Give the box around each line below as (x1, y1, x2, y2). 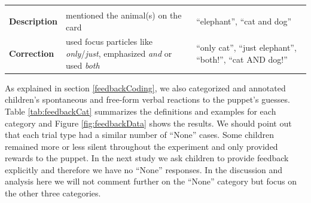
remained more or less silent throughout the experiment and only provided (5, 140, 278, 152)
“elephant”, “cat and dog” (196, 14, 292, 27)
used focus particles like (66, 35, 153, 48)
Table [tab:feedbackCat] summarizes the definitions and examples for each (5, 104, 276, 117)
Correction (9, 47, 54, 60)
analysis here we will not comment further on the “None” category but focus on (5, 175, 297, 187)
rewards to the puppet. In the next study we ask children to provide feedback (5, 152, 289, 164)
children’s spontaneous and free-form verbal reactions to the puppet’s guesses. (5, 93, 290, 106)
